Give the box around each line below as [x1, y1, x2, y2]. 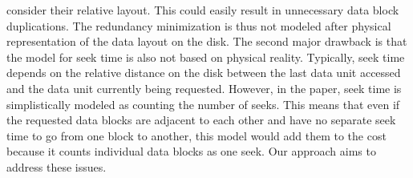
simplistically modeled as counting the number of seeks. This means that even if [6, 95, 400, 112]
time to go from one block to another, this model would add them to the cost [6, 127, 387, 144]
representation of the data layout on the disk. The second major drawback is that [6, 33, 407, 50]
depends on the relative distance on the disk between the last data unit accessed [6, 64, 401, 81]
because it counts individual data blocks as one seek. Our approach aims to [6, 143, 376, 160]
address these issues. [6, 158, 107, 175]
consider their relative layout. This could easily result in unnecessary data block [6, 2, 399, 18]
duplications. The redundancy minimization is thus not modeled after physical [6, 17, 391, 34]
